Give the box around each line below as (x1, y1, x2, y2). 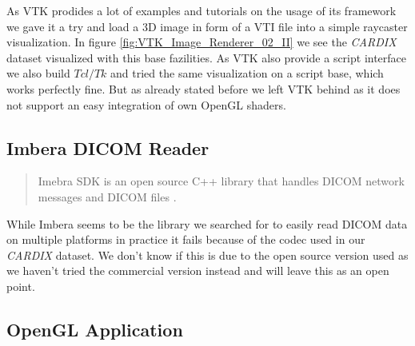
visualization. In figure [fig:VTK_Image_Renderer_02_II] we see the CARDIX (6, 34, 397, 50)
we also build (6, 65, 70, 82)
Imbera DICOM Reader (6, 135, 209, 160)
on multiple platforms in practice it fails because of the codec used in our (6, 231, 365, 248)
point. (6, 277, 35, 294)
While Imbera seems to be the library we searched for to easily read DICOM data (6, 215, 408, 232)
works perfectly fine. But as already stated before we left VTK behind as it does (6, 80, 401, 97)
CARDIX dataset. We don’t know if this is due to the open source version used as (6, 246, 409, 263)
